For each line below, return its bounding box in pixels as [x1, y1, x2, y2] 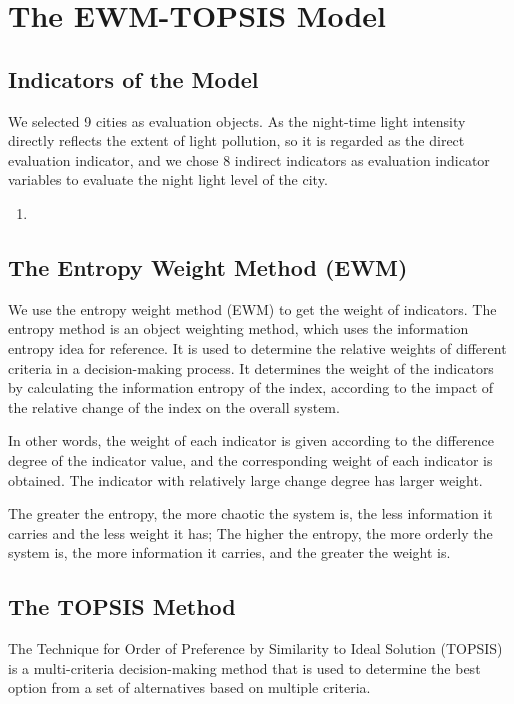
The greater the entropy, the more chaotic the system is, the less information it [8, 503, 493, 524]
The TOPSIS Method [8, 591, 236, 622]
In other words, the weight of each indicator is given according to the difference [8, 430, 495, 451]
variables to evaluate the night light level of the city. [8, 169, 328, 190]
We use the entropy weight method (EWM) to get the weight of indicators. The [8, 298, 497, 319]
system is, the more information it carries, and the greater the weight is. [8, 542, 451, 563]
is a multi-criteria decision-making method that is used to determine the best [8, 657, 481, 678]
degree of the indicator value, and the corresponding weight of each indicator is [8, 449, 493, 470]
